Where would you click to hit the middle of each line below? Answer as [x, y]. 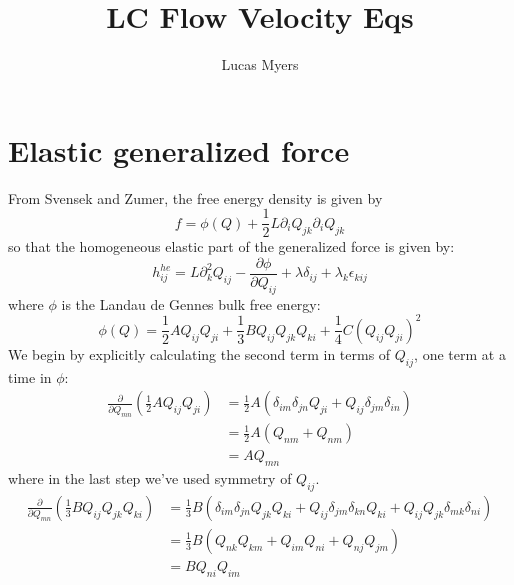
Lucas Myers [260, 64]
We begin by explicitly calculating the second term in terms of [199, 353]
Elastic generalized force [179, 149]
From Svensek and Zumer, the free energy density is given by [195, 197]
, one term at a [460, 353]
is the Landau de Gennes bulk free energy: [191, 303]
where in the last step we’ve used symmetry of [150, 478]
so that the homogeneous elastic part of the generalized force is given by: [231, 246]
